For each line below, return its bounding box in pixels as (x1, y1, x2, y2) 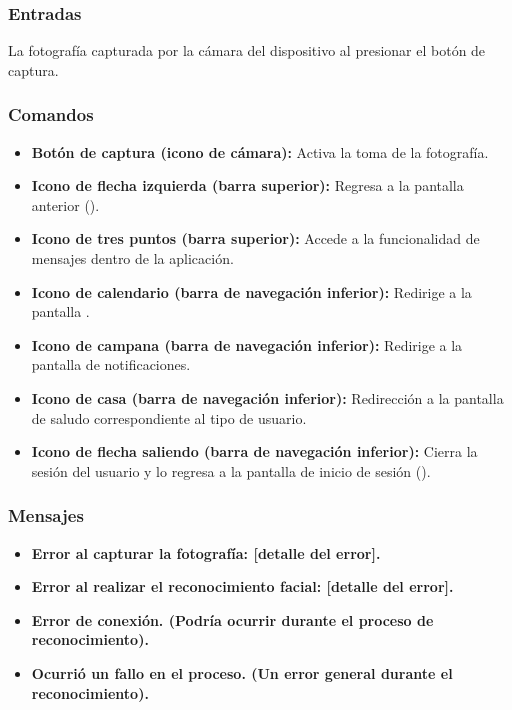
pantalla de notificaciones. (31, 354, 191, 375)
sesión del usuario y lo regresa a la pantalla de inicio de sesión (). (31, 460, 431, 481)
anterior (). (31, 194, 100, 215)
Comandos (8, 102, 94, 127)
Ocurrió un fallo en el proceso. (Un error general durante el (31, 662, 453, 683)
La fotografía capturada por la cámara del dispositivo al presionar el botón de (8, 40, 486, 61)
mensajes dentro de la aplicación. (31, 248, 234, 268)
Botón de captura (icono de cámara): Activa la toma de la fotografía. (31, 141, 489, 162)
